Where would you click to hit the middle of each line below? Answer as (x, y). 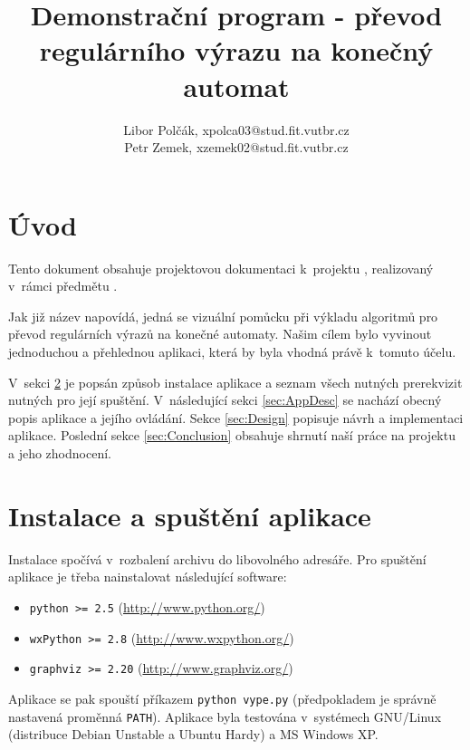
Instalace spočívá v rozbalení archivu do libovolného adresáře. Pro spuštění (217, 558)
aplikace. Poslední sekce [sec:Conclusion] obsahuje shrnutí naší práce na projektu (232, 435)
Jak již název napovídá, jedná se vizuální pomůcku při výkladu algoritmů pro (223, 316)
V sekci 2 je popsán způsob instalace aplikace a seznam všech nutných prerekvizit (235, 382)
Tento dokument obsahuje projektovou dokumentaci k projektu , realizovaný (221, 268)
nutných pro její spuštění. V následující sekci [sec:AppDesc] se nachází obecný (225, 400)
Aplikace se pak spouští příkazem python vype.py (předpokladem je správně (222, 698)
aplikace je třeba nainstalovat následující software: (148, 577)
